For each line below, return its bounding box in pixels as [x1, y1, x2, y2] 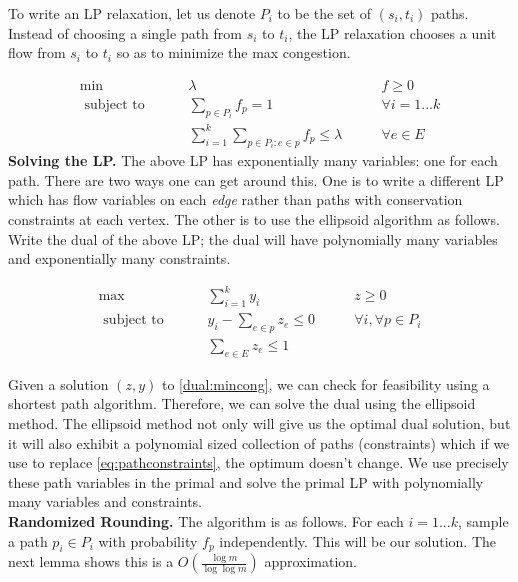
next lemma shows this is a [8, 551, 174, 572]
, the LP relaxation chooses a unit [288, 22, 497, 43]
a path [8, 530, 48, 551]
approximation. [264, 551, 358, 572]
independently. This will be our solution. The [219, 530, 497, 551]
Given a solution [8, 373, 109, 394]
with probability [98, 530, 198, 551]
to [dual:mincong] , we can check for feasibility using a [161, 373, 490, 394]
